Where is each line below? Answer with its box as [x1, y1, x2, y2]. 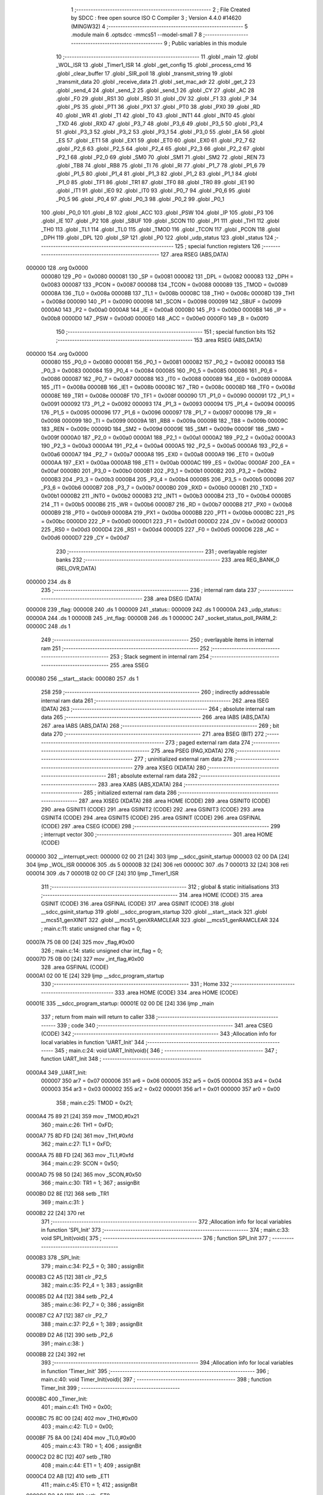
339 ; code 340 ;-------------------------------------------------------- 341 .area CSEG [57, 1021, 273, 1029]
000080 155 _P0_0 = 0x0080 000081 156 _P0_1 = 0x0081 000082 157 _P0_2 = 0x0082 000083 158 [41, 359, 285, 366]
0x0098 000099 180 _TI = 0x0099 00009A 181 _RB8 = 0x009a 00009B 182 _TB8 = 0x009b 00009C [41, 417, 288, 424]
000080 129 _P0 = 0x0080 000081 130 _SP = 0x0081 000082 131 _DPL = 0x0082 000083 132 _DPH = [41, 273, 294, 280]
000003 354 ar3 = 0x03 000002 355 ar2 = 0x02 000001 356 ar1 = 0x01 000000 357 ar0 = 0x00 [41, 1085, 281, 1093]
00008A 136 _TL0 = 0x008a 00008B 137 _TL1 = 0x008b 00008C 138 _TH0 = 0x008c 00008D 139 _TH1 [41, 289, 295, 297]
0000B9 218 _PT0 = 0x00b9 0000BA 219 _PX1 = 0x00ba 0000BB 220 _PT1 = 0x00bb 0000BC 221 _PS [41, 509, 295, 517]
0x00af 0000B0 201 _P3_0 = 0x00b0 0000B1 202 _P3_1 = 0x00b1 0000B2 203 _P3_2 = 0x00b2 [41, 467, 277, 475]
